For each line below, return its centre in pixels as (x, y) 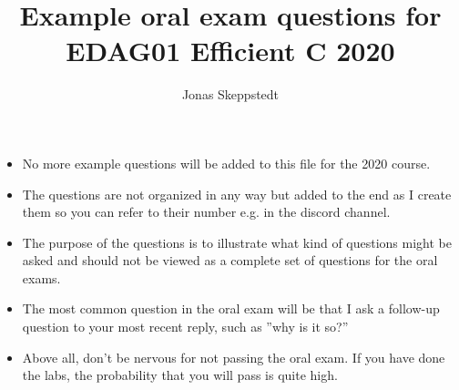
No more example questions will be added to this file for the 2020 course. (226, 163)
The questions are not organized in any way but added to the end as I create (237, 194)
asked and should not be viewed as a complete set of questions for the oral (230, 260)
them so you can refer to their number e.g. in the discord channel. (206, 212)
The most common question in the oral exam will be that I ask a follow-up (231, 308)
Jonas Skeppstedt (230, 94)
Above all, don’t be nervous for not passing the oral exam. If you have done (234, 357)
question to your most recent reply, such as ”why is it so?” (185, 327)
